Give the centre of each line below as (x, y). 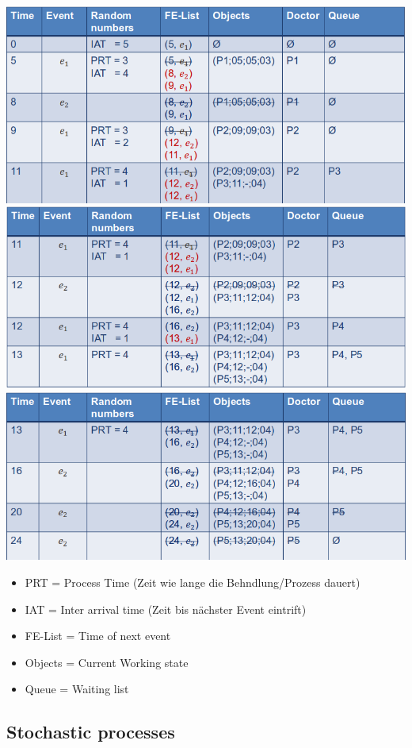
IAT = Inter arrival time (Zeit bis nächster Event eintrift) (166, 609)
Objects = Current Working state (107, 662)
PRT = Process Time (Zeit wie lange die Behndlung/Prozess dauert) (193, 582)
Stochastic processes (91, 732)
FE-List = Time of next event (98, 636)
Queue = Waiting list (77, 689)
